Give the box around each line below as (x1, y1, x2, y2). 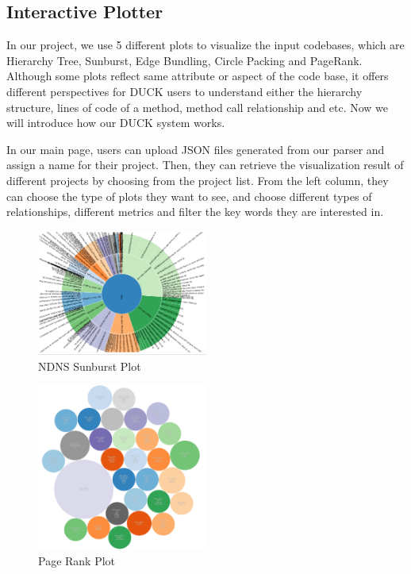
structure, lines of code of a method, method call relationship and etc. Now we (6, 98, 388, 115)
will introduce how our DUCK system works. (6, 114, 225, 131)
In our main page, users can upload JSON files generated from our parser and (6, 141, 385, 157)
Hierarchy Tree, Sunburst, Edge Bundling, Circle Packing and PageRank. (6, 52, 363, 68)
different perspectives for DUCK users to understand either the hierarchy (6, 83, 363, 99)
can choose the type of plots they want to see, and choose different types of (6, 187, 372, 204)
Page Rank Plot (38, 553, 116, 569)
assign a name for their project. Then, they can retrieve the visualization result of (6, 156, 404, 173)
